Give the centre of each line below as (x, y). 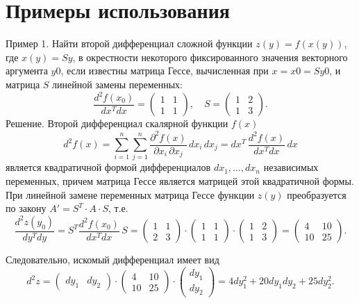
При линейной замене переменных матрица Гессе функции (130, 194)
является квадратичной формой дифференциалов (108, 167)
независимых (291, 167)
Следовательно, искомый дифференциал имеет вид (112, 260)
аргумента (27, 71)
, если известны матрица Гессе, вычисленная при (165, 71)
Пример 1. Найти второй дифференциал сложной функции (129, 43)
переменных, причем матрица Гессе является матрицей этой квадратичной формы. (180, 180)
